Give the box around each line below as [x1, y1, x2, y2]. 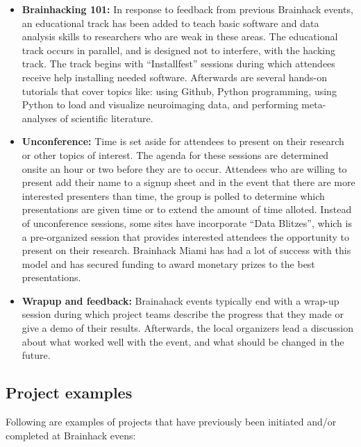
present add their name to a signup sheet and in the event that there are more [22, 175, 355, 189]
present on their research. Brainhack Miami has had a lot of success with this [22, 243, 351, 258]
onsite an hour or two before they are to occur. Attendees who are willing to [22, 161, 347, 176]
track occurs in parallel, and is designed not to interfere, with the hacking [22, 42, 335, 57]
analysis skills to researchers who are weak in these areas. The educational [22, 29, 338, 44]
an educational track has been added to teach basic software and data [22, 15, 319, 30]
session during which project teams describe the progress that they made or [22, 307, 344, 321]
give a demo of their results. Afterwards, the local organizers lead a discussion [22, 321, 353, 335]
